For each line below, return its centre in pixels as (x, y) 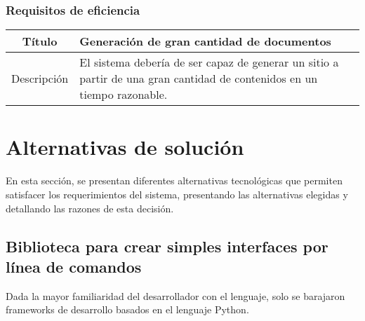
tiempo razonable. (124, 95)
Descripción (40, 78)
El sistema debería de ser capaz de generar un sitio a (209, 62)
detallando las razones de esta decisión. (90, 208)
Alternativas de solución (125, 147)
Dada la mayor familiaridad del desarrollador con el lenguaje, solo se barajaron (175, 295)
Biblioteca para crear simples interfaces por (167, 246)
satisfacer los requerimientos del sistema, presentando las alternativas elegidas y (177, 194)
